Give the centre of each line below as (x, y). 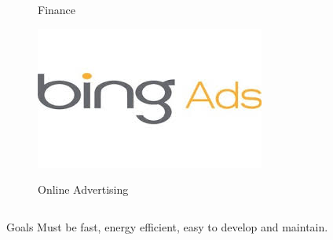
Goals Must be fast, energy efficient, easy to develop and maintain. (167, 226)
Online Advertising (83, 189)
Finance (57, 9)
